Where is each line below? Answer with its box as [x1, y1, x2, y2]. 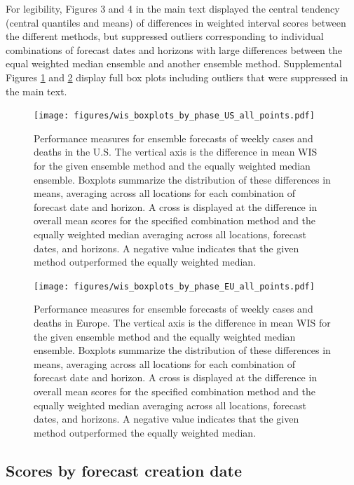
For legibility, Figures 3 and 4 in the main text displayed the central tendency [6, 1, 340, 15]
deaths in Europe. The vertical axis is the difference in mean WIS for [34, 315, 331, 329]
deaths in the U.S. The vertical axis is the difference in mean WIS [34, 144, 318, 159]
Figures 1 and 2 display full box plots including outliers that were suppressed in [6, 69, 348, 84]
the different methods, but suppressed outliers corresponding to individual [6, 29, 324, 43]
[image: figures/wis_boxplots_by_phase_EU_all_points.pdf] [34, 281, 315, 292]
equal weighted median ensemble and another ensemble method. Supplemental [6, 56, 342, 71]
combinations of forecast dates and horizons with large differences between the [6, 42, 343, 57]
